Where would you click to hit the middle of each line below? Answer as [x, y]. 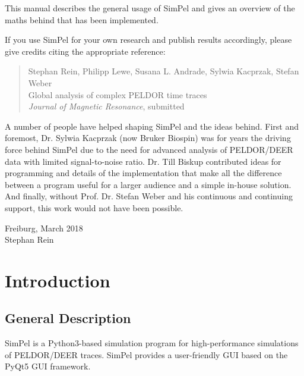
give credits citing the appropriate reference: [85, 51]
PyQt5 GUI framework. [48, 366]
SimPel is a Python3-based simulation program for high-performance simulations [152, 343]
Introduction [58, 280]
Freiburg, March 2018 [44, 228]
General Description [68, 318]
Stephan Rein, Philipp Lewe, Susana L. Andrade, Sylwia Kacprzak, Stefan [164, 71]
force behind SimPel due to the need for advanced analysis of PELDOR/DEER [149, 149]
